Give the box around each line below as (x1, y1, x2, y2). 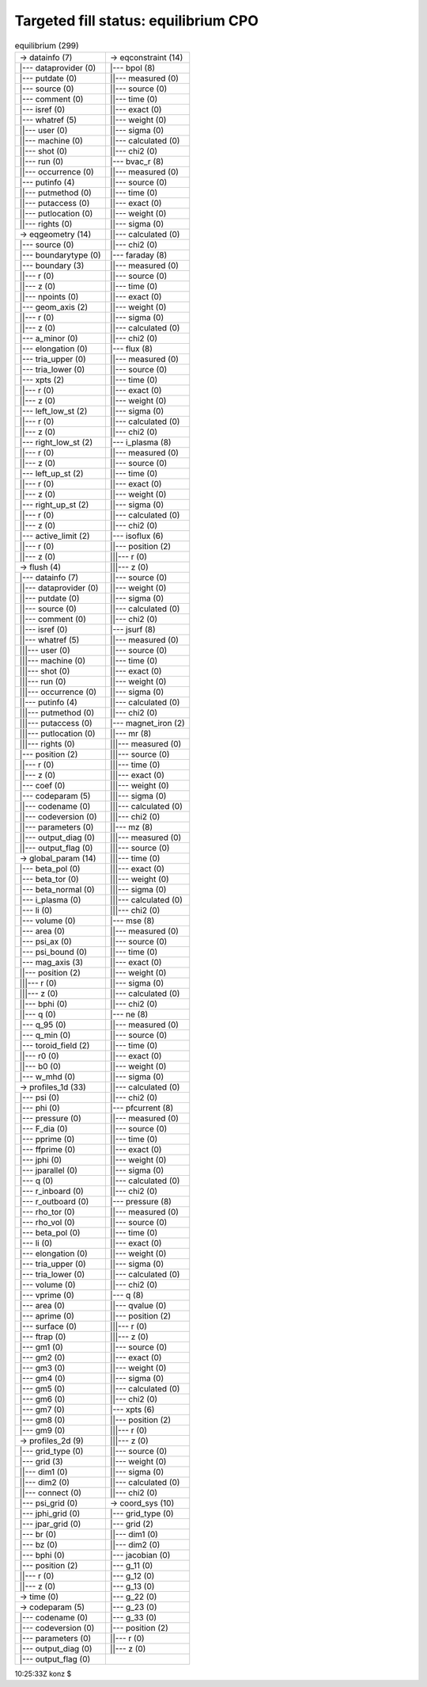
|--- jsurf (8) (109, 624, 156, 635)
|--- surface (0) (19, 1320, 77, 1331)
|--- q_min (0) (19, 1029, 71, 1040)
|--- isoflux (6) (109, 530, 164, 541)
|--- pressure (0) (19, 1113, 82, 1124)
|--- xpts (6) (109, 1403, 155, 1414)
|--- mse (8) (109, 915, 155, 926)
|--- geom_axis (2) (19, 301, 89, 312)
